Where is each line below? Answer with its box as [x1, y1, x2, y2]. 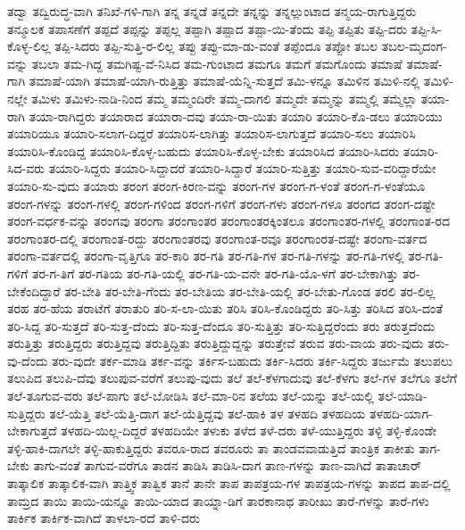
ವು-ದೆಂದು [7, 351, 48, 369]
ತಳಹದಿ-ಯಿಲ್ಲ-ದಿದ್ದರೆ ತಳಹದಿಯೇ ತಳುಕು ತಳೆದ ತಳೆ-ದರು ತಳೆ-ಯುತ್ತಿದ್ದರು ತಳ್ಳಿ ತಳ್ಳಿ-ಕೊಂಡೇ [61, 421, 436, 440]
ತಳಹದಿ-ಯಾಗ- [370, 403, 433, 422]
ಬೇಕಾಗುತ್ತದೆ [7, 421, 57, 440]
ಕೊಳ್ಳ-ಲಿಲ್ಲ [7, 37, 51, 55]
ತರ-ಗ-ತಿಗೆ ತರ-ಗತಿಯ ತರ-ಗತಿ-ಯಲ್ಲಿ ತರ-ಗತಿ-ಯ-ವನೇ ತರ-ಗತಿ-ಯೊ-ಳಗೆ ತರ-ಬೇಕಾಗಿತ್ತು [31, 263, 399, 282]
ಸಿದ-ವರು [7, 159, 45, 178]
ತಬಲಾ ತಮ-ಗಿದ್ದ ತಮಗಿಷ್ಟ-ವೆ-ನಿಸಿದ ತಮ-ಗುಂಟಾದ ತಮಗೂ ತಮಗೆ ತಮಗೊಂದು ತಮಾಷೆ [31, 54, 403, 72]
